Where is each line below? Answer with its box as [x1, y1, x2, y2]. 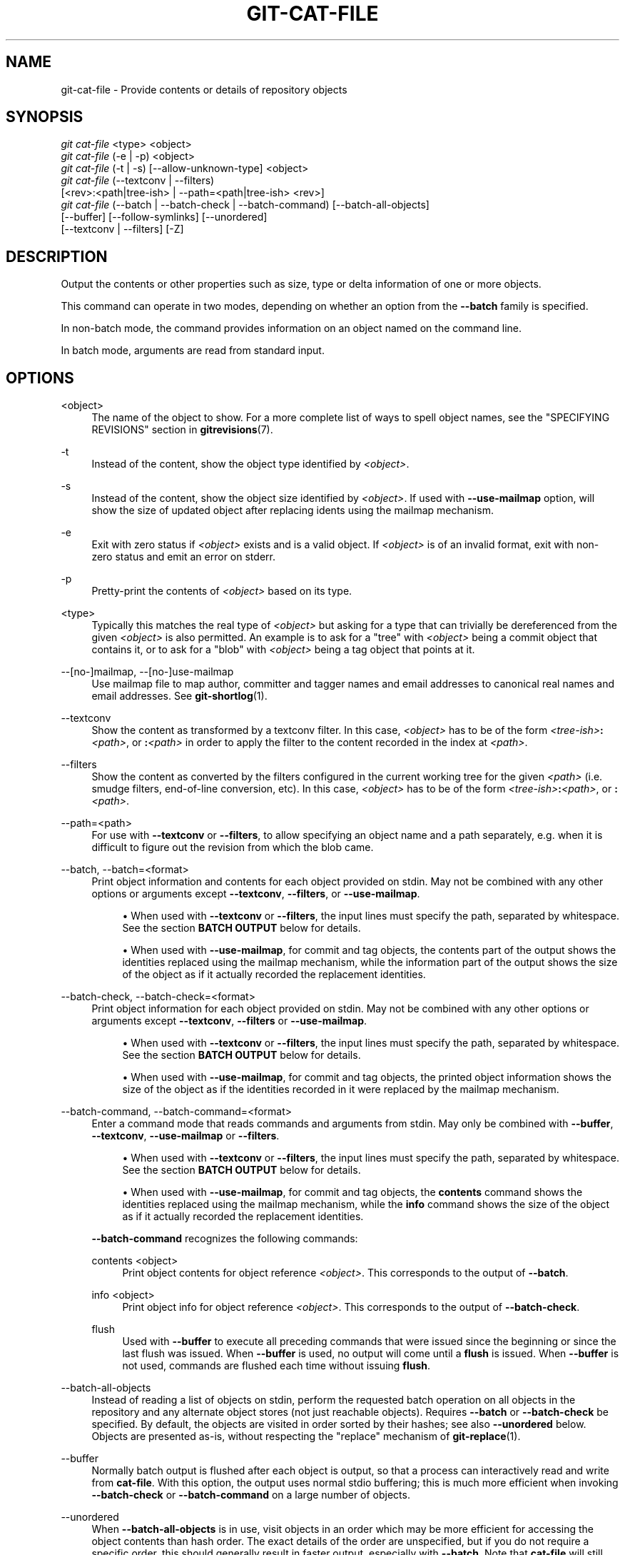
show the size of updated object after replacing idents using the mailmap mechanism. [91, 504, 494, 517]
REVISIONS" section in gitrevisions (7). [91, 423, 273, 436]
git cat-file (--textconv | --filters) [61, 174, 215, 187]
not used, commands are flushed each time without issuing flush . [122, 1359, 431, 1372]
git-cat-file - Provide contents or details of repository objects [61, 83, 347, 96]
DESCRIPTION [6, 247, 108, 266]
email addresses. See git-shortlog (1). [91, 690, 268, 703]
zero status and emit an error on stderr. [91, 550, 275, 563]
